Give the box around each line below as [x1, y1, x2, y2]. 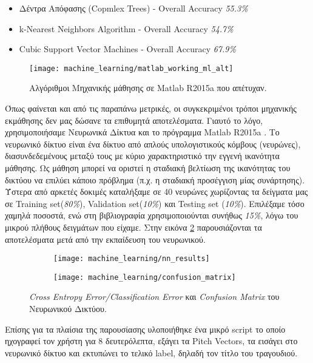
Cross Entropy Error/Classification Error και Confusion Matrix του [29, 290, 280, 303]
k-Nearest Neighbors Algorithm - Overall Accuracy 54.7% [19, 22, 234, 35]
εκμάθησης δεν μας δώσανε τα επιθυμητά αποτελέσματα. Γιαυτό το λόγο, [5, 114, 263, 126]
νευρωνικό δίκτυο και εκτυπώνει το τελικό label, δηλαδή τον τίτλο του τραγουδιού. [5, 346, 298, 359]
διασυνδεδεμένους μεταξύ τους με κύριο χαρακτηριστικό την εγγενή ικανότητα [5, 149, 280, 162]
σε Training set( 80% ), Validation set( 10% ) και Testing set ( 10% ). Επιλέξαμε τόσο [5, 197, 305, 209]
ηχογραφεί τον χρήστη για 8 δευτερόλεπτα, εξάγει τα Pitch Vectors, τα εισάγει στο [5, 334, 298, 347]
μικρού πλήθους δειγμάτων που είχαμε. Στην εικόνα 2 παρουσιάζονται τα [5, 220, 262, 233]
